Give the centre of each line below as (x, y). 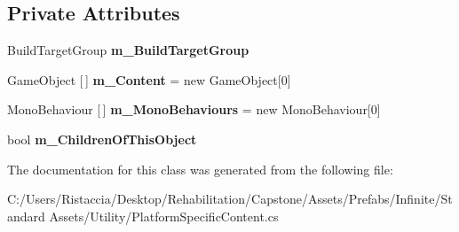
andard (26, 216)
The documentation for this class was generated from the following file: (200, 169)
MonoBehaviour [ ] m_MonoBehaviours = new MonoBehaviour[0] (194, 109)
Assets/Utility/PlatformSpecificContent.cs (164, 216)
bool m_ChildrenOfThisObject (102, 139)
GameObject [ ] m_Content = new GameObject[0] (149, 79)
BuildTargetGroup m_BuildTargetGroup (128, 50)
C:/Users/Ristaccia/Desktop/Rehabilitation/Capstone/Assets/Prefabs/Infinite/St (230, 199)
